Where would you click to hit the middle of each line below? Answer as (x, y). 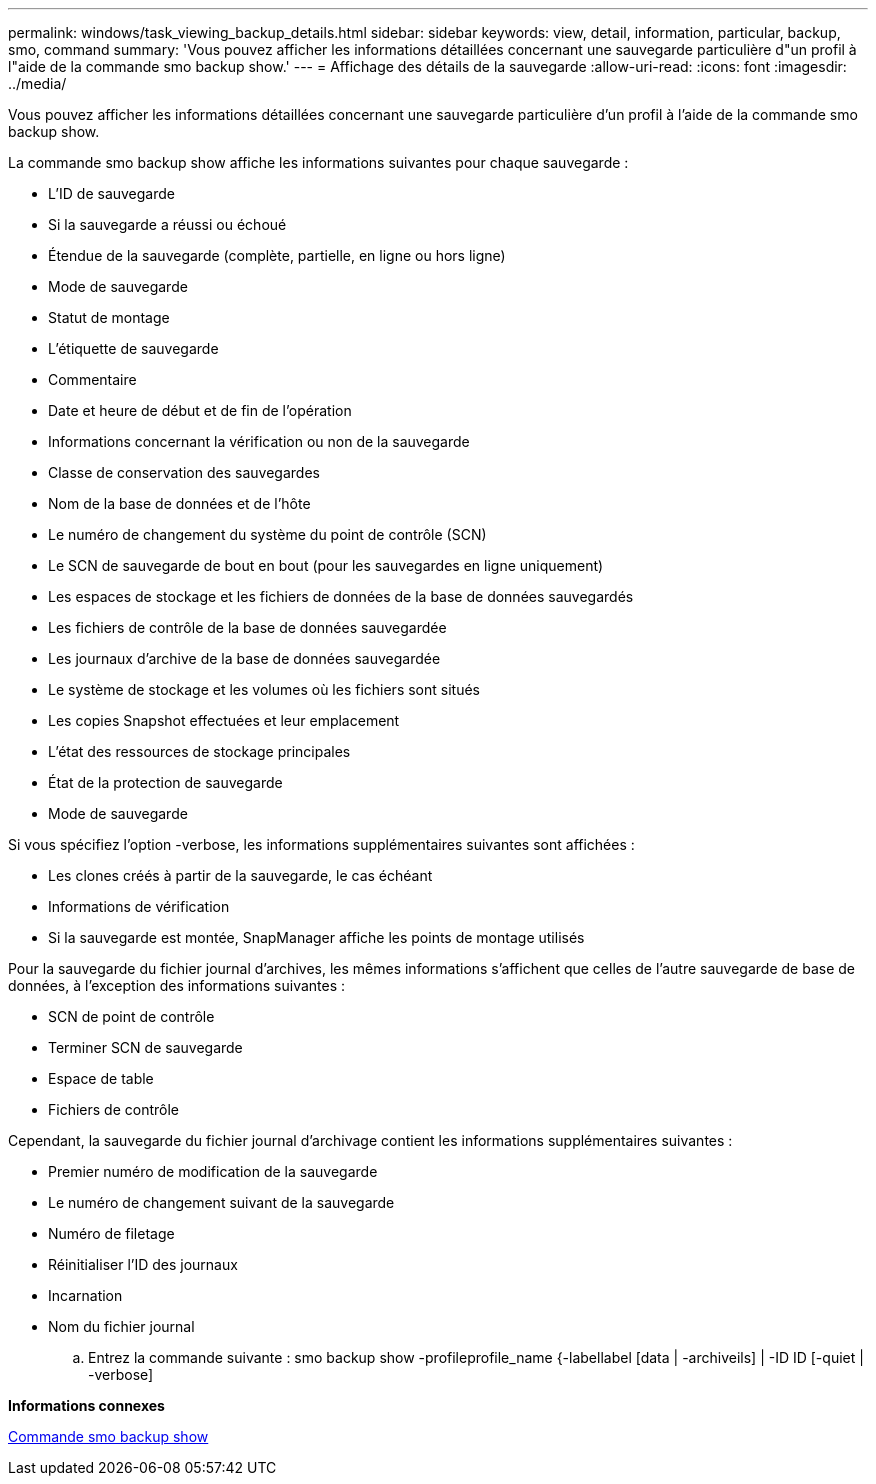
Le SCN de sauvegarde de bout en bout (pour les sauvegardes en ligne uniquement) (326, 565)
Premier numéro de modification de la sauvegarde (213, 1171)
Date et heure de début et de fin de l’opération (200, 410)
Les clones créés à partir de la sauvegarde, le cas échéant (240, 875)
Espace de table (101, 1078)
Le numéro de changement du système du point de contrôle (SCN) (267, 534)
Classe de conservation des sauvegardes (184, 472)
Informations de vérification (139, 906)
